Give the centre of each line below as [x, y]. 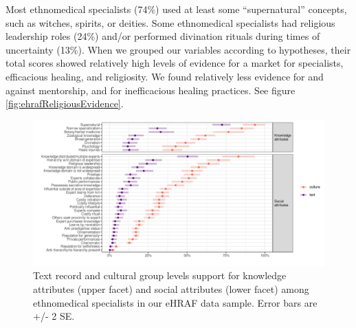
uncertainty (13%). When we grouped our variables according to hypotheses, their [178, 49]
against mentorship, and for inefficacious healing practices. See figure [151, 90]
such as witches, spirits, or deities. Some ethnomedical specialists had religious [170, 22]
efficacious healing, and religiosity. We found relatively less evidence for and [165, 76]
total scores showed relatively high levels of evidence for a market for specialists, [175, 63]
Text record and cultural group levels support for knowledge [160, 275]
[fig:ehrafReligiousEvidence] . [65, 103]
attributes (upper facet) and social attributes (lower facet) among [171, 288]
